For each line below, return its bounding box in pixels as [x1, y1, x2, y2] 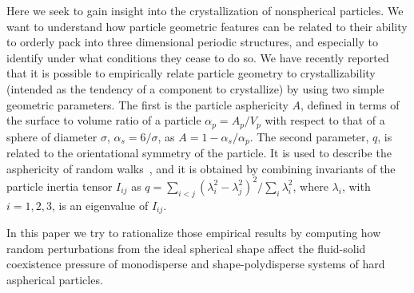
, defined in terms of [301, 96, 400, 113]
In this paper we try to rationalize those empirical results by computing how [6, 224, 381, 240]
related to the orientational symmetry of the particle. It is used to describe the [6, 145, 392, 161]
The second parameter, [257, 128, 369, 145]
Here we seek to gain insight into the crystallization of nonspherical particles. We [6, 2, 404, 18]
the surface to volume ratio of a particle [6, 112, 201, 129]
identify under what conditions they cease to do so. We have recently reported [6, 49, 389, 65]
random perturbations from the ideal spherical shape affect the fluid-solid [6, 240, 366, 256]
